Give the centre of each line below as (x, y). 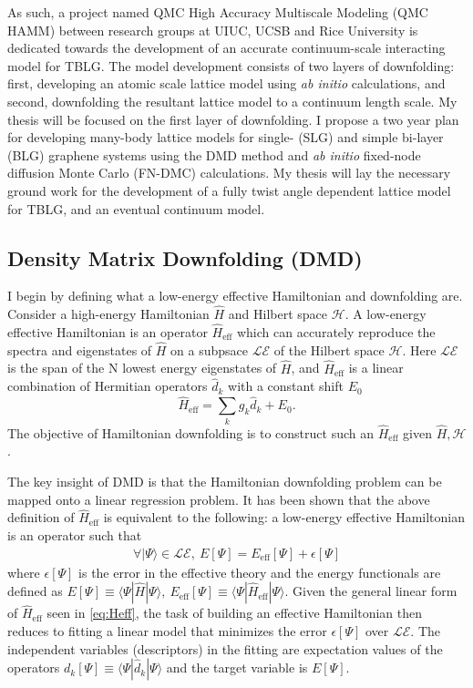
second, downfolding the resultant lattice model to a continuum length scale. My (232, 101)
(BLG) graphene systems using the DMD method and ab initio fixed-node (214, 154)
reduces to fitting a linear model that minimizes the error (167, 630)
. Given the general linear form (371, 591)
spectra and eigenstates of (80, 349)
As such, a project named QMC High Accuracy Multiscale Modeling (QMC (218, 12)
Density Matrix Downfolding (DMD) (185, 257)
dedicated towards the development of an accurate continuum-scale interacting (226, 48)
